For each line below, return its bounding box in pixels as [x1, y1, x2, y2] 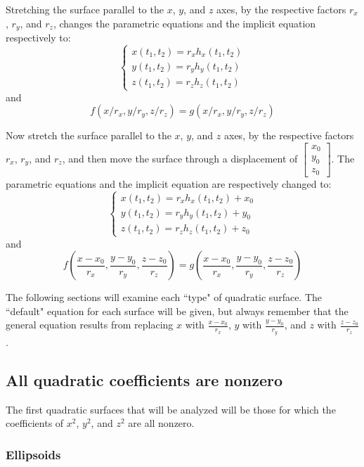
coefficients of [6, 416, 64, 430]
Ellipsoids [6, 445, 61, 463]
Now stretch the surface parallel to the [6, 128, 171, 143]
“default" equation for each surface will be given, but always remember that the [6, 303, 349, 318]
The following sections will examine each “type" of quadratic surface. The [6, 290, 323, 305]
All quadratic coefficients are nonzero [6, 369, 282, 390]
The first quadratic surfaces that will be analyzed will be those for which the [6, 402, 336, 416]
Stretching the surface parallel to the [6, 2, 164, 16]
